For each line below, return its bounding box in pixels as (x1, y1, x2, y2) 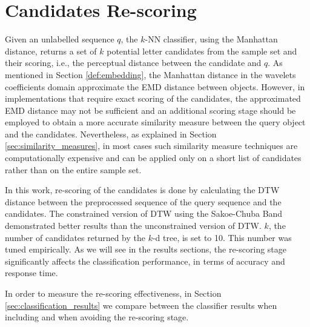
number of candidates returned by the (5, 231, 145, 243)
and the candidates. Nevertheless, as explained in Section (5, 127, 217, 140)
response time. (5, 266, 58, 279)
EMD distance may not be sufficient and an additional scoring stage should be (5, 104, 296, 116)
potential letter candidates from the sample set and (107, 44, 297, 57)
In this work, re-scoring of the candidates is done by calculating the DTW (5, 183, 280, 196)
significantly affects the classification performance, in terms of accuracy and (5, 254, 285, 267)
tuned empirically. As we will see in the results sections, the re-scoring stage (5, 243, 287, 256)
